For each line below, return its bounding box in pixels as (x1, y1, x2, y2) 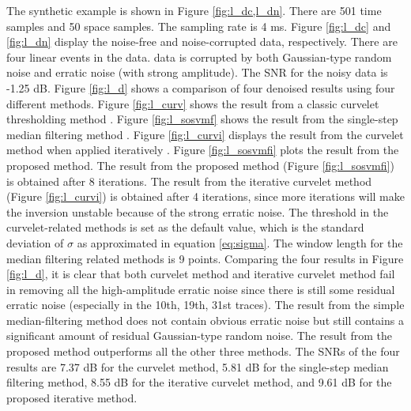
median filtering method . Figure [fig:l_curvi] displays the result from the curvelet (6, 126, 404, 142)
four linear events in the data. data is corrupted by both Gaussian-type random (6, 48, 392, 65)
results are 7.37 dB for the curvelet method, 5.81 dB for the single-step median (6, 358, 389, 375)
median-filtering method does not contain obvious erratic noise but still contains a (6, 311, 404, 328)
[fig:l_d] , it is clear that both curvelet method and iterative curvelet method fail (6, 266, 395, 282)
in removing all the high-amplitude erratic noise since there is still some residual (6, 281, 395, 297)
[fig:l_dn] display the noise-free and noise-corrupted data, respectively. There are (6, 33, 398, 50)
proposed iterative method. (6, 389, 138, 405)
